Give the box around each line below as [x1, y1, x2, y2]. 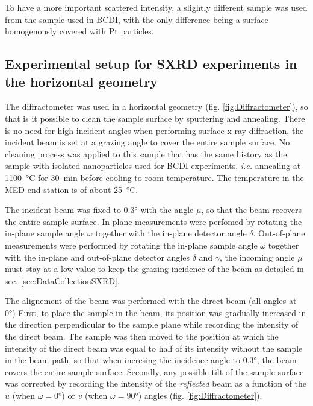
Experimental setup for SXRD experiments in [5, 54, 297, 73]
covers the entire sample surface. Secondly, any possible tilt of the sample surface [5, 365, 304, 378]
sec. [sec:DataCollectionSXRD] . [5, 274, 120, 287]
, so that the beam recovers [201, 203, 302, 216]
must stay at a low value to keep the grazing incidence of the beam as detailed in [5, 262, 304, 275]
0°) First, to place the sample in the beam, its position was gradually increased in [5, 306, 306, 319]
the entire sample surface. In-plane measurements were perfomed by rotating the [5, 215, 302, 227]
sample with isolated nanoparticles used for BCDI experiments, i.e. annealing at [5, 159, 301, 172]
